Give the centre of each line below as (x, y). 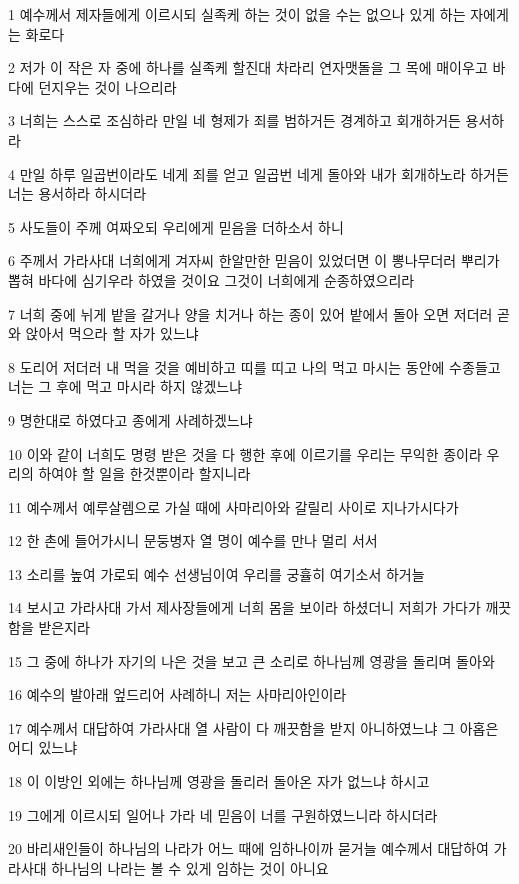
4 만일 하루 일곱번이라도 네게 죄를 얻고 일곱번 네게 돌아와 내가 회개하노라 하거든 (258, 173)
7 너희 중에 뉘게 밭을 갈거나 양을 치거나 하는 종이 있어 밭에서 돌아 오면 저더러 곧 (259, 313)
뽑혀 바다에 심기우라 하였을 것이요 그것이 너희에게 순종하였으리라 (211, 279)
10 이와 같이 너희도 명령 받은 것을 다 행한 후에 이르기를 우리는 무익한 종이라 (245, 453)
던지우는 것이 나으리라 (107, 86)
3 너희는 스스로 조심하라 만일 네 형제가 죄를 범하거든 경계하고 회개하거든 (234, 120)
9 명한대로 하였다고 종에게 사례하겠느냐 (130, 419)
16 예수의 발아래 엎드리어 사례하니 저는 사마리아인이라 (177, 694)
